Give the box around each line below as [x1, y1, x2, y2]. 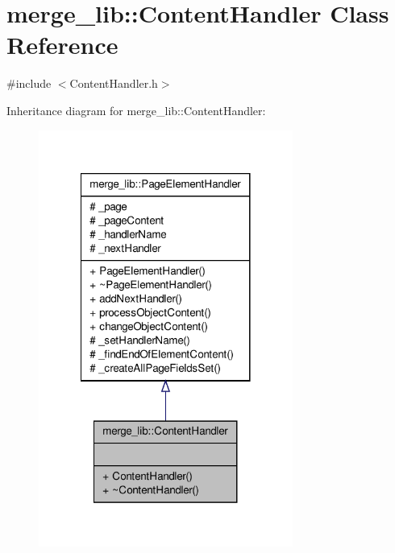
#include [6, 75, 52, 92]
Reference [6, 28, 118, 61]
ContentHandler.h [69, 75, 158, 92]
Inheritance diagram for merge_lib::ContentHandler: [6, 101, 266, 118]
